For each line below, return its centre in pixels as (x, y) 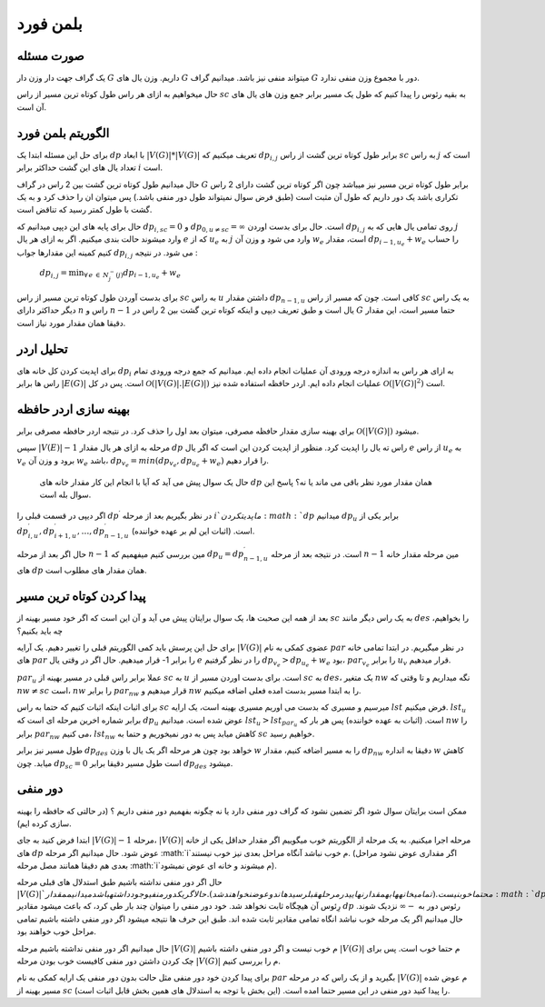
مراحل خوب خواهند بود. (57, 932)
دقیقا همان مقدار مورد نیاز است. (71, 323)
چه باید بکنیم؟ (40, 631)
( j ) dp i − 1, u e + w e (148, 274)
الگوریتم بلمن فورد (63, 133)
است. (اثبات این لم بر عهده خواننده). (193, 531)
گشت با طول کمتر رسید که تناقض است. (84, 210)
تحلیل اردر (42, 349)
